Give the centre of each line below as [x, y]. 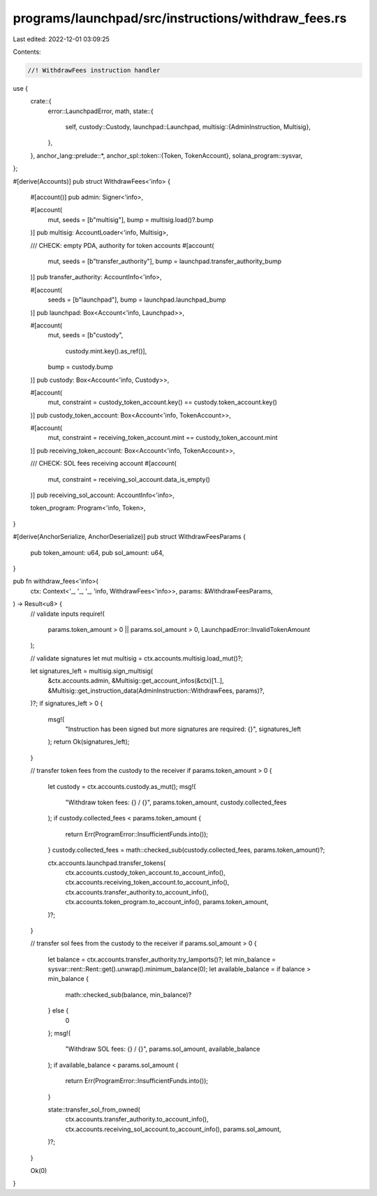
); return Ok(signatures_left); [89, 742]
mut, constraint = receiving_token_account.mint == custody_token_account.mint [163, 438]
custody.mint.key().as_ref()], [106, 351]
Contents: [27, 52]
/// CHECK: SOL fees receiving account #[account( [104, 464]
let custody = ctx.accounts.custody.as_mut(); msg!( [122, 786]
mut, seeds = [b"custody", [86, 335]
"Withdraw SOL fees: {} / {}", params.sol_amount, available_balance [163, 1049]
